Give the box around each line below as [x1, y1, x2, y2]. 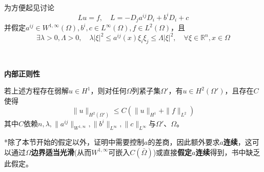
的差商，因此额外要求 [148, 137, 220, 147]
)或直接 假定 [153, 146, 192, 157]
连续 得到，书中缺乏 [195, 146, 260, 157]
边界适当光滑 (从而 [31, 146, 92, 157]
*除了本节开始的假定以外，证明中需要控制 [4, 137, 144, 147]
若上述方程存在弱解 [4, 85, 69, 96]
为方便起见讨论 [4, 2, 54, 12]
